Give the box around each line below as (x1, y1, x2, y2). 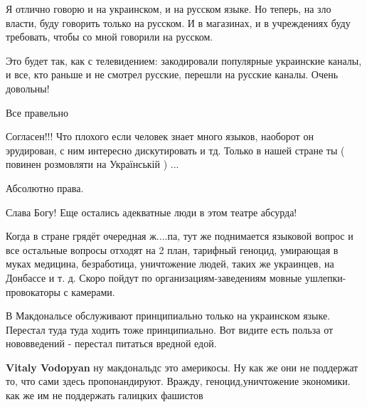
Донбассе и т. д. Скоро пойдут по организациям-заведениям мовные (6, 270, 302, 285)
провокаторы (6, 284, 60, 299)
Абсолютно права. (6, 180, 84, 195)
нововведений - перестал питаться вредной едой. (6, 336, 217, 351)
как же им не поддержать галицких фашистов (6, 388, 203, 403)
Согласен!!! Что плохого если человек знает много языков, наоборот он (6, 129, 314, 144)
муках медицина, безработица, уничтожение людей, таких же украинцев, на (6, 256, 334, 271)
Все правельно (6, 105, 68, 120)
